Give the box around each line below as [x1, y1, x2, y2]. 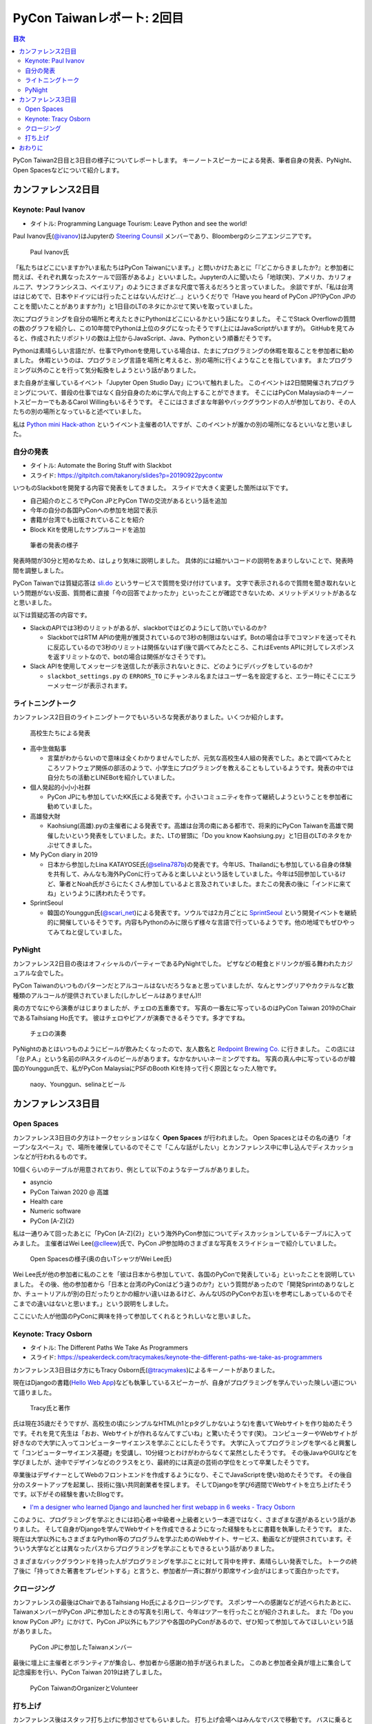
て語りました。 [12, 1388, 55, 1396]
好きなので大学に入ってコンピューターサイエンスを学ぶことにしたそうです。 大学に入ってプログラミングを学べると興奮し [12, 1439, 358, 1447]
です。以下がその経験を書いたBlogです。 [12, 1490, 127, 1499]
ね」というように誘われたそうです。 [47, 889, 149, 897]
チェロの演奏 [30, 1029, 67, 1037]
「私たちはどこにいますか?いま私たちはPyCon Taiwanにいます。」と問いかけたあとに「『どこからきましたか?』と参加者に [12, 263, 355, 272]
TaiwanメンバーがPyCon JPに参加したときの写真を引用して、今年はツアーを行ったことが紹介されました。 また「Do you [12, 1607, 354, 1616]
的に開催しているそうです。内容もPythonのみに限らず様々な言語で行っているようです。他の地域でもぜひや [47, 918, 349, 927]
